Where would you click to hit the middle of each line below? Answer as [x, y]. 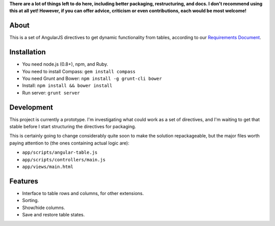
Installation [28, 52]
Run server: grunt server [51, 93]
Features [24, 181]
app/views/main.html [48, 167]
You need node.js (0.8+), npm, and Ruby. [65, 64]
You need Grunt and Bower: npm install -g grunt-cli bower [92, 78]
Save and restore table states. [53, 215]
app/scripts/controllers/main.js [64, 160]
